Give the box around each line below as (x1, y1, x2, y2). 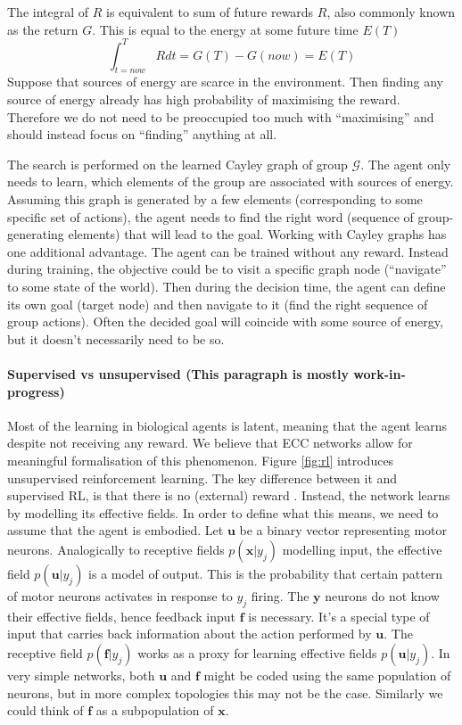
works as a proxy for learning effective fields (137, 643, 377, 662)
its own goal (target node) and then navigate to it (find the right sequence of (7, 294, 428, 313)
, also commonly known (326, 3, 456, 21)
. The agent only (360, 154, 451, 173)
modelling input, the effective (282, 540, 442, 558)
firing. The (251, 586, 309, 605)
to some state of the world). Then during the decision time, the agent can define (7, 277, 446, 296)
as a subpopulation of (95, 701, 214, 720)
